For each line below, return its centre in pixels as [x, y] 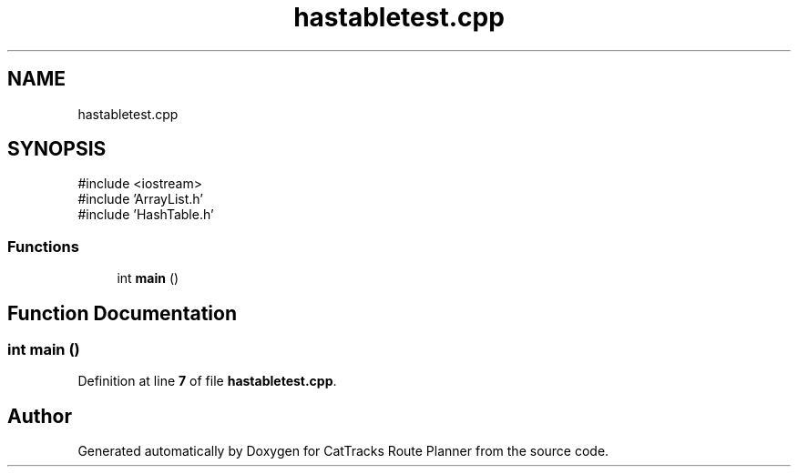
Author [40, 416]
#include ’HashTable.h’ [146, 215]
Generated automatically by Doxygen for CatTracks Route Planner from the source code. [343, 451]
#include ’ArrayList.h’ [140, 199]
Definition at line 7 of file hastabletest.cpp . [207, 381]
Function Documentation [122, 313]
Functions [43, 246]
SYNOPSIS [57, 149]
